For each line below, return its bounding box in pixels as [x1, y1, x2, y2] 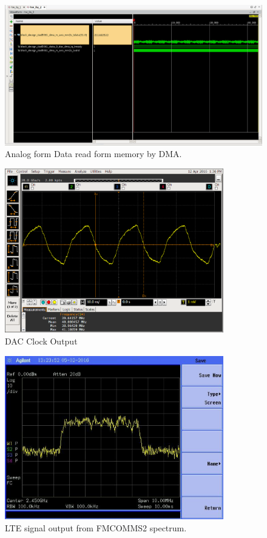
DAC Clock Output [5, 334, 78, 347]
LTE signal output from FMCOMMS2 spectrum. [5, 522, 187, 534]
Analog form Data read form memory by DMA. [5, 147, 182, 160]
